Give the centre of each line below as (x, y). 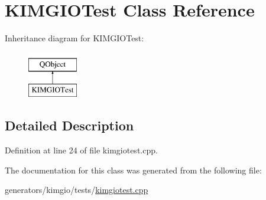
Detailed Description (69, 125)
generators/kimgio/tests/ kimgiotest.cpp (77, 190)
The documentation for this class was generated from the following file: (133, 170)
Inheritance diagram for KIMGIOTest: (74, 38)
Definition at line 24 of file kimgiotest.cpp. (81, 150)
